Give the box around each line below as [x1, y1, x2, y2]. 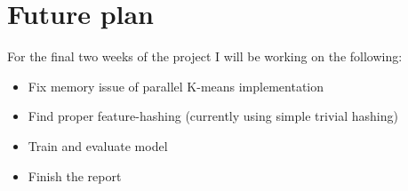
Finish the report [28, 166, 122, 185]
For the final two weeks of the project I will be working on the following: [7, 47, 403, 66]
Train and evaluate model [28, 136, 168, 155]
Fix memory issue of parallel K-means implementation [28, 76, 324, 95]
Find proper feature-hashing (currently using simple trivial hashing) [28, 107, 398, 125]
